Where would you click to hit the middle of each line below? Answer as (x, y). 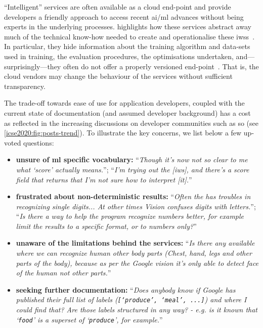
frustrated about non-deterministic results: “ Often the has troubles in (133, 196)
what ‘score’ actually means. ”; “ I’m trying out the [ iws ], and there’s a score (133, 169)
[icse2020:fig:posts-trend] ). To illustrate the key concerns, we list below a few (123, 133)
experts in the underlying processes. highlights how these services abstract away (128, 27)
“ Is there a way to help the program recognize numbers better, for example (130, 216)
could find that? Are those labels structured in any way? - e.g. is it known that (137, 310)
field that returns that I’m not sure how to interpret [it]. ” (104, 179)
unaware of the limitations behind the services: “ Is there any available (135, 243)
